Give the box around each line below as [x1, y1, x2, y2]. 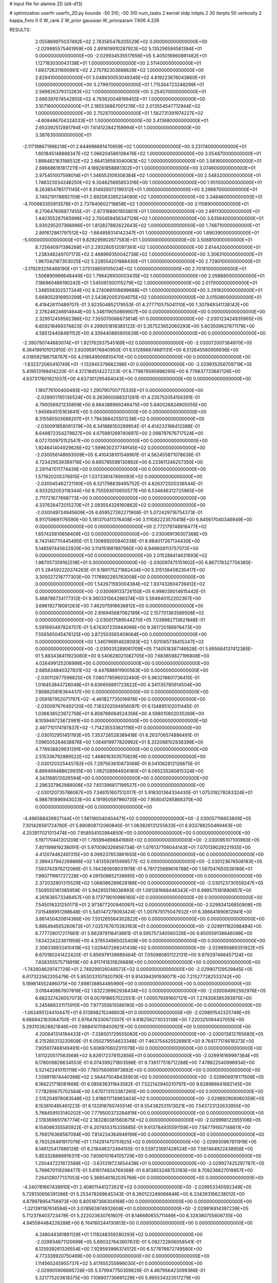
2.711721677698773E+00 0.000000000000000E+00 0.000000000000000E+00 [35, 495, 206, 501]
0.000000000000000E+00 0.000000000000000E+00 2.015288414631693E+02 [35, 552, 208, 558]
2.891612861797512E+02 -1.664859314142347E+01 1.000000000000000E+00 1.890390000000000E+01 [35, 229, 259, 236]
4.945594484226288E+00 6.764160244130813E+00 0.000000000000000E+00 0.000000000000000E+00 [22, 1219, 253, 1226]
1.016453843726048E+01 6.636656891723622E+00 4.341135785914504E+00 [35, 682, 202, 688]
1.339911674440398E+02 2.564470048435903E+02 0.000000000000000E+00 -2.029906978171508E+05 [35, 1074, 264, 1080]
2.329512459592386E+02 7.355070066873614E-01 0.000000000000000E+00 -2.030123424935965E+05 [35, 316, 263, 322]
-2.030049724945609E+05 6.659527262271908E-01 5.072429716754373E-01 [35, 509, 203, 515]
